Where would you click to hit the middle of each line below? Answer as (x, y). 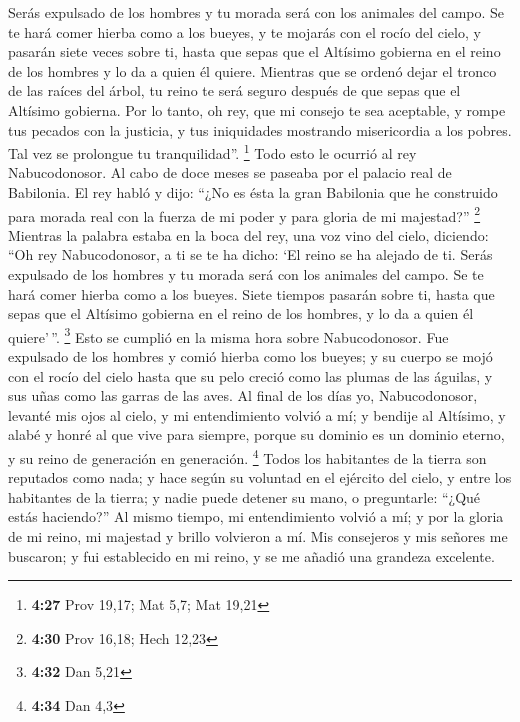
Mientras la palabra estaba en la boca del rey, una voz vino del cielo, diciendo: (248, 234)
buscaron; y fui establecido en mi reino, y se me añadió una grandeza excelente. (251, 555)
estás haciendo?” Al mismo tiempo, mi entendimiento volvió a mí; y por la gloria (256, 516)
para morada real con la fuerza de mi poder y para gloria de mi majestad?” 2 (244, 214)
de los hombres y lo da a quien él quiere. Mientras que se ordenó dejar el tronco (252, 70)
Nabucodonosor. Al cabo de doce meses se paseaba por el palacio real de (230, 172)
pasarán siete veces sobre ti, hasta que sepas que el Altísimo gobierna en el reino (254, 51)
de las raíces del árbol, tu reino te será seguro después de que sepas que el (234, 90)
